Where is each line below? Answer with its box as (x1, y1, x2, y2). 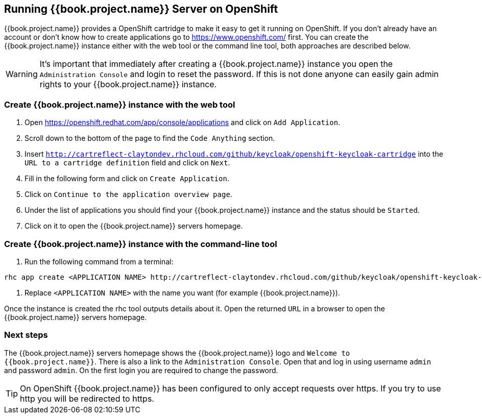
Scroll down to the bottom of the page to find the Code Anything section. (25, 134, 275, 143)
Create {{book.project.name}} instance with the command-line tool (4, 238, 277, 249)
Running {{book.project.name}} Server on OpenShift (4, 3, 278, 15)
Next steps (4, 330, 48, 340)
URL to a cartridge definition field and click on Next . (25, 158, 230, 167)
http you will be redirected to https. (20, 393, 154, 404)
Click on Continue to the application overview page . (25, 190, 232, 199)
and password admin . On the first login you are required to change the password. (4, 365, 278, 375)
